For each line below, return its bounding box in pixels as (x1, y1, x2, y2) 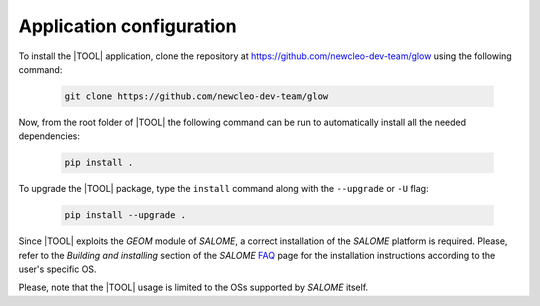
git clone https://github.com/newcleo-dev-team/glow (64, 90, 329, 102)
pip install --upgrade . (64, 210, 187, 221)
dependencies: (18, 130, 80, 142)
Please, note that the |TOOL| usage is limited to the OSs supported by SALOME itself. (18, 281, 369, 294)
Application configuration (18, 15, 237, 37)
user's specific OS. (18, 263, 97, 275)
